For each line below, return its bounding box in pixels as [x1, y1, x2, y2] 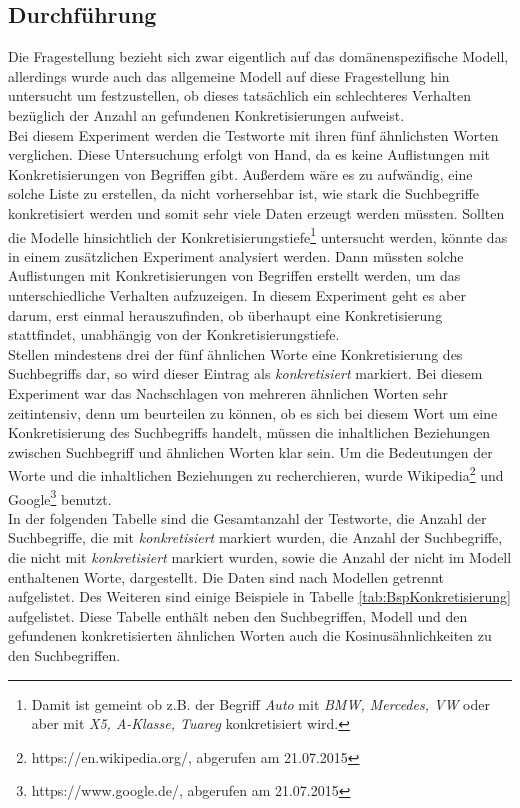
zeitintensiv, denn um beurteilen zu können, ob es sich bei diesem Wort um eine [8, 402, 498, 423]
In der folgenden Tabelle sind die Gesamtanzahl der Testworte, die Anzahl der [8, 507, 487, 528]
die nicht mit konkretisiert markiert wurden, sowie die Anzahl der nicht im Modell [8, 547, 512, 568]
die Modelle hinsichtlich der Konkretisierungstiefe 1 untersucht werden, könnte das [8, 223, 508, 247]
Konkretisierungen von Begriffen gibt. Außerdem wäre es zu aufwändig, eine [8, 163, 473, 184]
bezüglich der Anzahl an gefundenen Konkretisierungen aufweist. [8, 104, 405, 125]
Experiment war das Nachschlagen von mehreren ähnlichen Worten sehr [8, 382, 449, 403]
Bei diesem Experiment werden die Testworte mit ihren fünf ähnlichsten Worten [8, 124, 499, 145]
